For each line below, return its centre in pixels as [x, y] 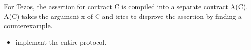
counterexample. [28, 25]
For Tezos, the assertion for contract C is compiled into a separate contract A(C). [126, 6]
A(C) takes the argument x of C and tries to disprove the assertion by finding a [123, 16]
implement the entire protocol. [61, 42]
